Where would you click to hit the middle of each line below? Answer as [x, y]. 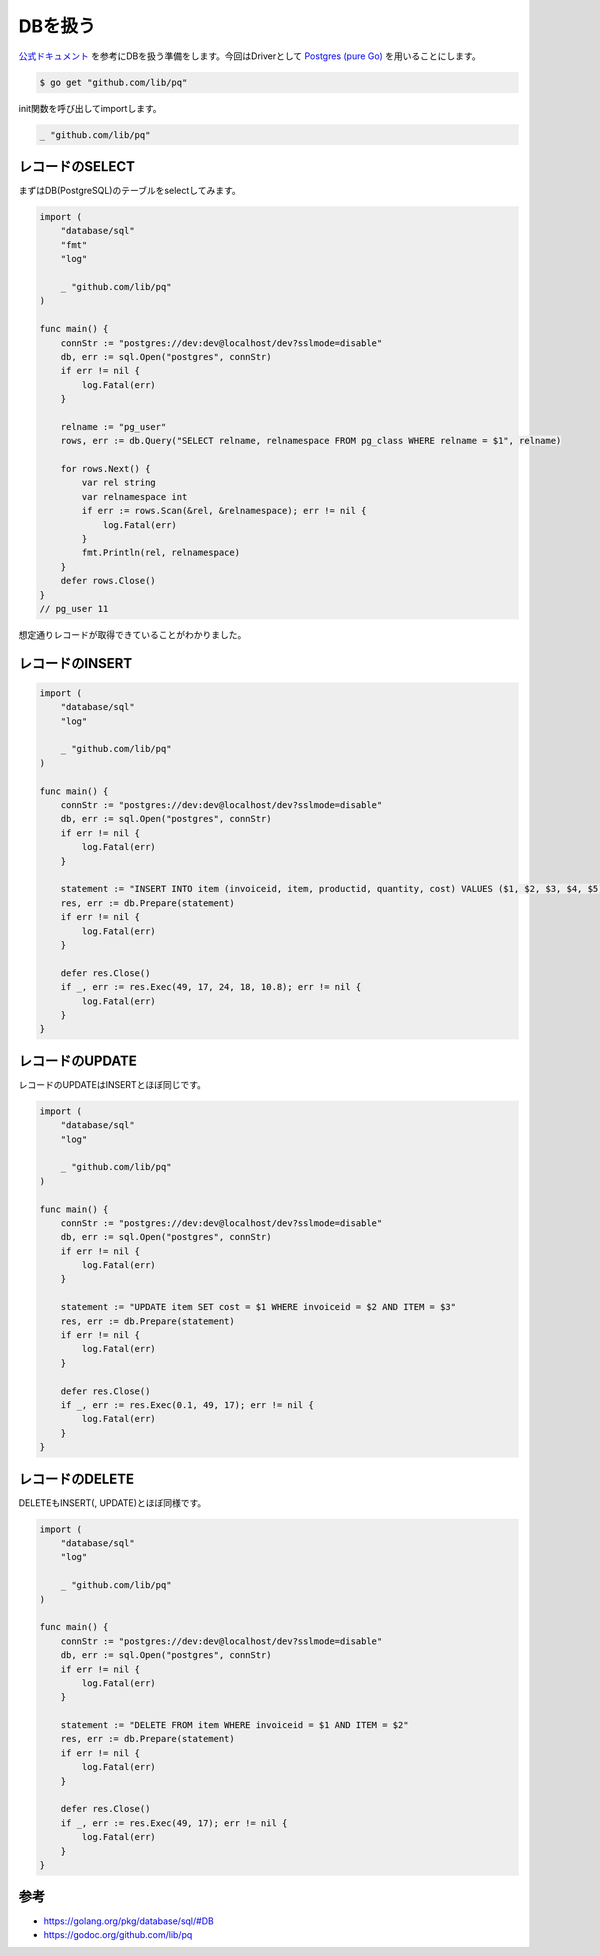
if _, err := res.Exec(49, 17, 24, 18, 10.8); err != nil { [211, 987]
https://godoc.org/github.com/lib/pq [118, 1934]
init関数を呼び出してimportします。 [90, 108]
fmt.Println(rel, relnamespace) [160, 553]
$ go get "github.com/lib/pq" [113, 82]
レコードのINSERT [75, 663]
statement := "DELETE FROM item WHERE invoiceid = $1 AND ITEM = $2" [234, 1725]
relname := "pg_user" [113, 426]
